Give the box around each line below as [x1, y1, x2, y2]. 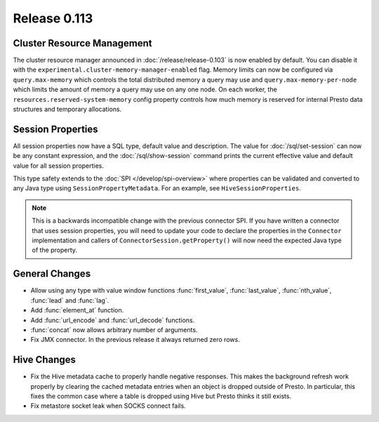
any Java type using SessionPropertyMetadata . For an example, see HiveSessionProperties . [13, 184, 301, 192]
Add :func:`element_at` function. [30, 306, 124, 315]
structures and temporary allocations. [13, 105, 122, 114]
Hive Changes [13, 354, 77, 366]
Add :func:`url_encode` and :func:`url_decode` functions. [30, 316, 195, 324]
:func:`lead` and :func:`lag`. [30, 296, 109, 305]
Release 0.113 [13, 11, 93, 26]
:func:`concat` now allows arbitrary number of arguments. [30, 325, 198, 334]
